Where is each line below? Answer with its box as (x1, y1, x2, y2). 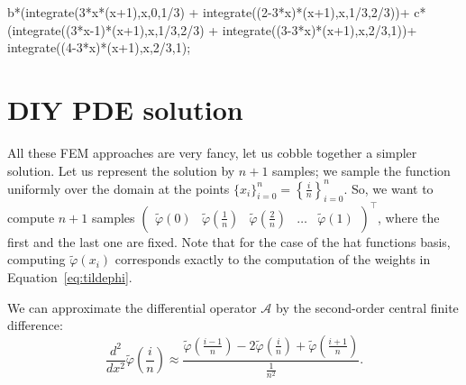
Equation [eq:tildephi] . (7, 268, 132, 287)
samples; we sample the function (272, 160, 451, 179)
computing (7, 250, 66, 269)
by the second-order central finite (276, 298, 459, 316)
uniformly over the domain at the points (7, 179, 230, 197)
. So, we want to (343, 179, 434, 197)
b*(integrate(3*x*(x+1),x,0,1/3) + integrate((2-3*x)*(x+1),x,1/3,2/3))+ (7, 3, 410, 21)
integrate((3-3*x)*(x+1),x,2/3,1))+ (222, 20, 417, 39)
